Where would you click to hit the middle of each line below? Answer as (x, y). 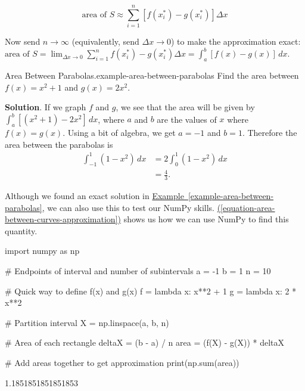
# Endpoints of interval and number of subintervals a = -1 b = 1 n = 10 (138, 270)
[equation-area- (248, 207)
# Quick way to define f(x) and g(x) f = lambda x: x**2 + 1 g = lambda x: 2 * (151, 291)
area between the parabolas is (59, 144)
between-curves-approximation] (61, 219)
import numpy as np (42, 251)
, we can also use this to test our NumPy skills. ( (131, 207)
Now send (23, 41)
